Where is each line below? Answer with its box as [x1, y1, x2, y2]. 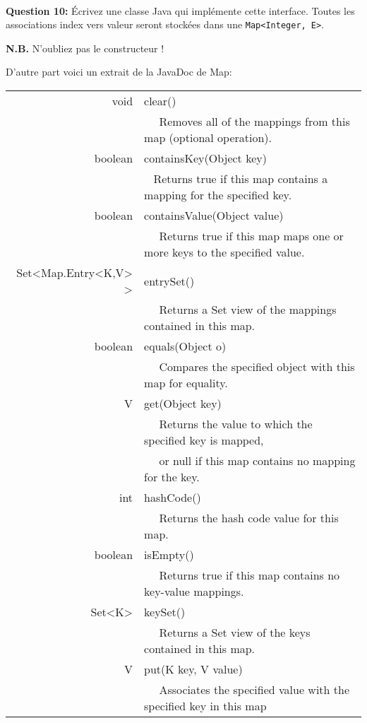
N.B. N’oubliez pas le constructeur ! [6, 40, 164, 55]
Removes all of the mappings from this [159, 113, 350, 130]
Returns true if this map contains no [159, 567, 340, 584]
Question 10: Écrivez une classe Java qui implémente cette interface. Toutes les [6, 3, 355, 18]
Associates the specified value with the [159, 681, 350, 698]
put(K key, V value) [144, 661, 243, 678]
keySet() [144, 604, 186, 621]
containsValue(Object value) [144, 207, 284, 224]
